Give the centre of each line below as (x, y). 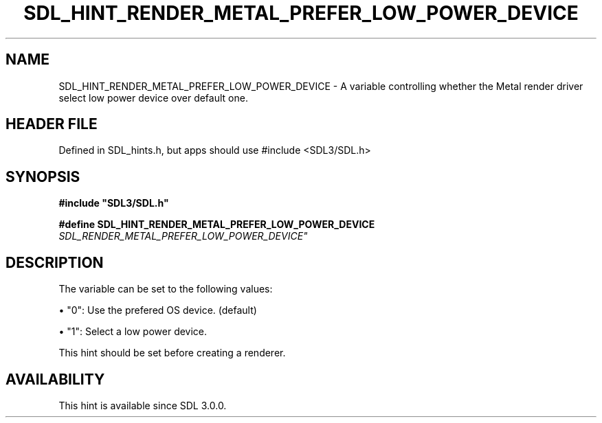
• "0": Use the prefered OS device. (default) (158, 310)
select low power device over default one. (153, 98)
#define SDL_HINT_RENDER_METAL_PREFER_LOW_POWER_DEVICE (217, 225)
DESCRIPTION (55, 262)
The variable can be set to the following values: (166, 289)
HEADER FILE (52, 124)
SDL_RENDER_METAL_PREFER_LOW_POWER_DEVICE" (183, 236)
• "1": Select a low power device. (133, 332)
